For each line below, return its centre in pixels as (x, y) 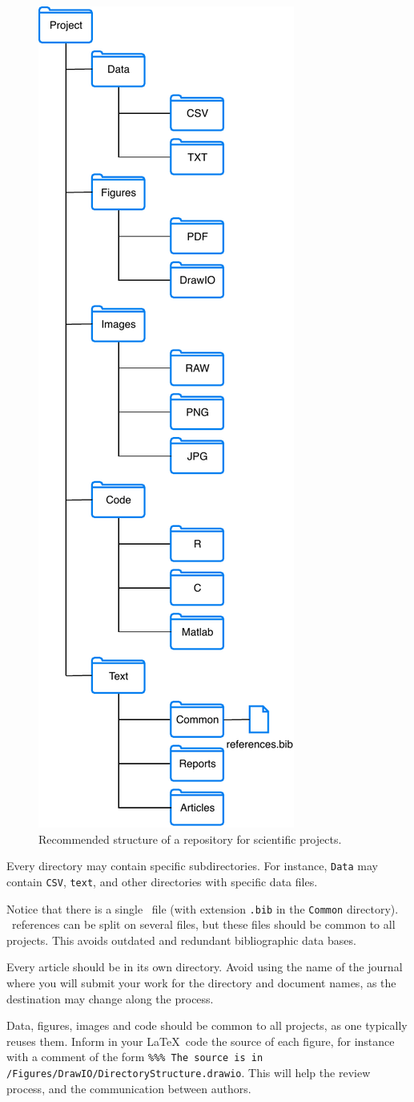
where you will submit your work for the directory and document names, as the (201, 982)
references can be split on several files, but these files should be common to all (203, 924)
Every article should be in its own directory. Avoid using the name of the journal (205, 967)
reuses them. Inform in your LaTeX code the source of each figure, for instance (201, 1041)
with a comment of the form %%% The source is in (135, 1057)
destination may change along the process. (110, 998)
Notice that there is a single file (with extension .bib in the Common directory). (203, 908)
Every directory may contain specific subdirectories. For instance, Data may (192, 866)
